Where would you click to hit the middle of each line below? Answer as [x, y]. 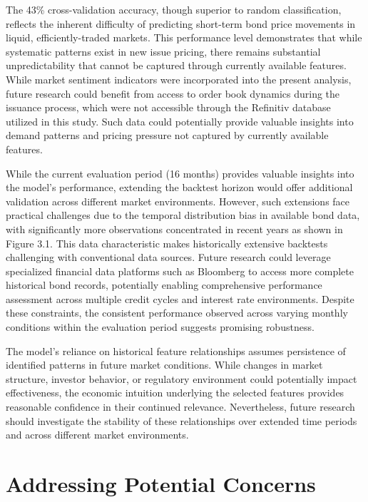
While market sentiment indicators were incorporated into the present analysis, [179, 79]
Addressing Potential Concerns [161, 483]
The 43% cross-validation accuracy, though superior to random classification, [174, 9]
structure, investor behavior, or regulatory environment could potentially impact [182, 378]
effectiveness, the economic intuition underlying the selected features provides [175, 393]
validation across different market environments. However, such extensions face [178, 201]
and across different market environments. [97, 435]
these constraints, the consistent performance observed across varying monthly [177, 313]
